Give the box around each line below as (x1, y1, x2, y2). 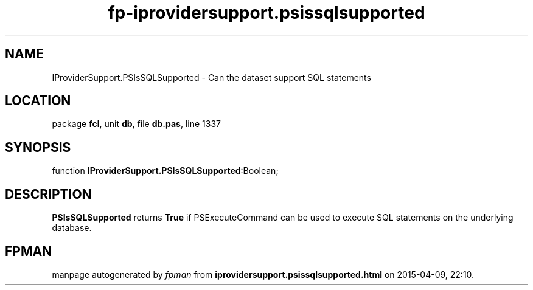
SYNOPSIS (5, 139, 71, 155)
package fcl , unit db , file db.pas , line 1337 (52, 119, 221, 129)
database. (52, 223, 92, 233)
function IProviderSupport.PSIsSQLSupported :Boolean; (52, 165, 279, 176)
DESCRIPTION (5, 186, 92, 202)
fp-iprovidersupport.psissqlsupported (108, 2, 425, 23)
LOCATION (5, 93, 71, 109)
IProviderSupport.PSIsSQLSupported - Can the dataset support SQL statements (52, 72, 371, 83)
